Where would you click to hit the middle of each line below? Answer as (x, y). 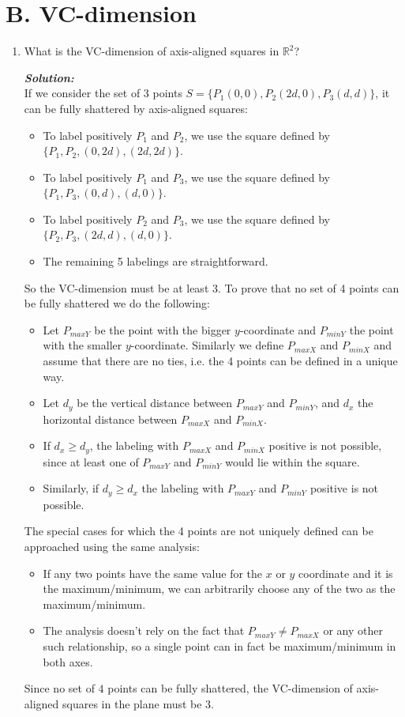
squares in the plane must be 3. (139, 703)
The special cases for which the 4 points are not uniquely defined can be (199, 531)
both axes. (68, 661)
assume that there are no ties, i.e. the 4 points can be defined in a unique (220, 361)
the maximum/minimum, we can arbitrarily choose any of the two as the (219, 589)
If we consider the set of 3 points (103, 93)
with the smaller (82, 345)
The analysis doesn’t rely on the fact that (144, 630)
